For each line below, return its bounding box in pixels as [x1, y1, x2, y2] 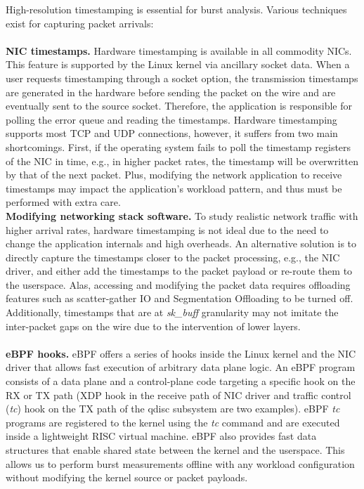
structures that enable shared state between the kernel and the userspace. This [6, 443, 345, 457]
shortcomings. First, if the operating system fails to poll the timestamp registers [6, 139, 351, 154]
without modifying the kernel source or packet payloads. [6, 470, 248, 485]
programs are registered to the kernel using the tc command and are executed [6, 415, 340, 429]
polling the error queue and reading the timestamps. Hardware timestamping [6, 112, 337, 126]
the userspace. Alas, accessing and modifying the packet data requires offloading [6, 277, 351, 292]
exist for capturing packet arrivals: [6, 15, 154, 30]
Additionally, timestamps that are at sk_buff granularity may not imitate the [6, 305, 339, 320]
